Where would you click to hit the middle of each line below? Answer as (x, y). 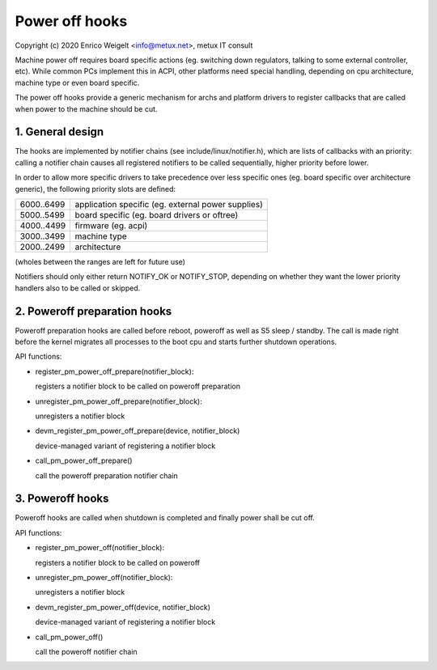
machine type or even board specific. (77, 83)
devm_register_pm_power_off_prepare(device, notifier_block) (138, 431)
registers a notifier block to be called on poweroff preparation (138, 386)
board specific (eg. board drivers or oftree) (157, 214)
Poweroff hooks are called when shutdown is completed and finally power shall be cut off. (165, 518)
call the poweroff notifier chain (86, 651)
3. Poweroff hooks (62, 499)
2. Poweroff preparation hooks (93, 311)
